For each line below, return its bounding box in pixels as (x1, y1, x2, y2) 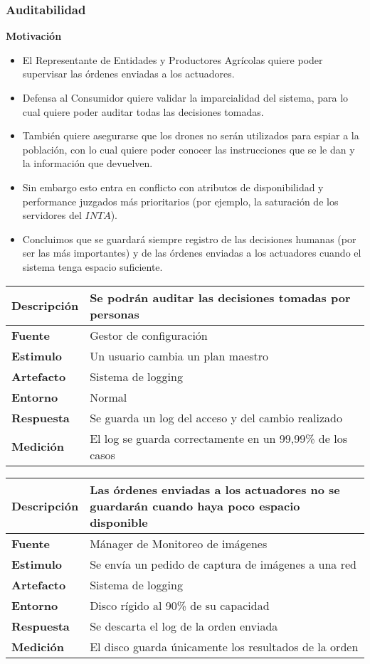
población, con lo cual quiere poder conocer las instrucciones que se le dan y (22, 141, 355, 156)
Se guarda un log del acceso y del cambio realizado (90, 409, 342, 426)
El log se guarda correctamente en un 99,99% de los (90, 429, 347, 446)
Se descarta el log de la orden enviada (90, 617, 278, 634)
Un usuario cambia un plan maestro (90, 347, 269, 364)
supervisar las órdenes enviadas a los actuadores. (22, 66, 235, 81)
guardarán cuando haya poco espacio (90, 497, 300, 514)
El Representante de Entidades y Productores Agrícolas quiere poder (22, 52, 323, 67)
